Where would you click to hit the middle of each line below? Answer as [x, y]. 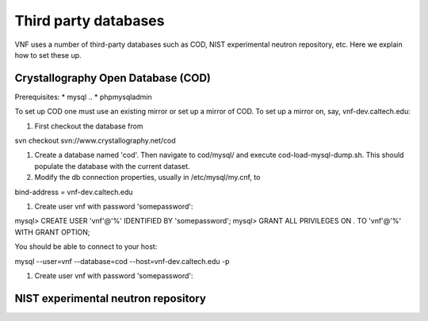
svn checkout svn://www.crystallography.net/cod [95, 141]
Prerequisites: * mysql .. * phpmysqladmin [83, 97]
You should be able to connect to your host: [86, 246]
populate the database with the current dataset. [112, 166]
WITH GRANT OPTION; [52, 232]
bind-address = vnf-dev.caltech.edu [74, 192]
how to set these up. [48, 55]
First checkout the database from [89, 126]
